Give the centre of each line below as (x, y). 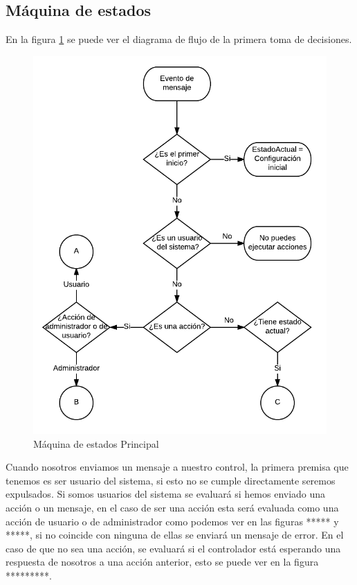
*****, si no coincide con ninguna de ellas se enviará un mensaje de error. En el (175, 535)
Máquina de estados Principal (96, 443)
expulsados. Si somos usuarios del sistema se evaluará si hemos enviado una (166, 494)
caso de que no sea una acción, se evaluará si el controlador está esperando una (173, 548)
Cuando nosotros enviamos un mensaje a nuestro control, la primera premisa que (177, 467)
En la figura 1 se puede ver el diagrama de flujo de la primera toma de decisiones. (179, 39)
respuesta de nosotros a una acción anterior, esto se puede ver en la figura (162, 562)
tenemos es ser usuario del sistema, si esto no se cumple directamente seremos (171, 480)
